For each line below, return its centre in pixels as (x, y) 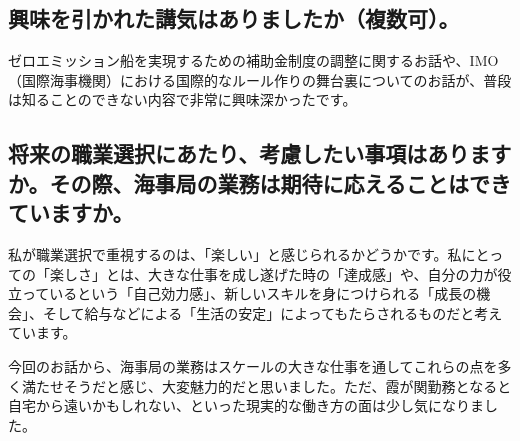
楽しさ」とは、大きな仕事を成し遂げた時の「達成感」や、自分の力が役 (280, 273)
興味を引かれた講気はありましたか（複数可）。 (234, 18)
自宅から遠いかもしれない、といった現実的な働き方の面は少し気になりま (246, 405)
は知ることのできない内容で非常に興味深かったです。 (182, 99)
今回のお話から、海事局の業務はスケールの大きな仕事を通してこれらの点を (253, 365)
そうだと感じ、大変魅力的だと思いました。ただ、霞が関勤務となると (287, 385)
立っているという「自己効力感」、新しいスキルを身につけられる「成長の (242, 293)
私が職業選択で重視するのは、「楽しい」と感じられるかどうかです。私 (235, 253)
